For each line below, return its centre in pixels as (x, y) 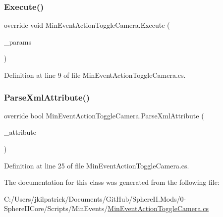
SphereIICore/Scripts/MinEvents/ (56, 208)
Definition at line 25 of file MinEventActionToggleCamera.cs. (97, 165)
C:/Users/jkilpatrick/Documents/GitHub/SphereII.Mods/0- (95, 198)
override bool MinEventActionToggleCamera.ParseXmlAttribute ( (104, 115)
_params (18, 41)
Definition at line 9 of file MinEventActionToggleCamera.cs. (95, 75)
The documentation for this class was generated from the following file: (112, 182)
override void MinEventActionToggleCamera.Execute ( (87, 25)
